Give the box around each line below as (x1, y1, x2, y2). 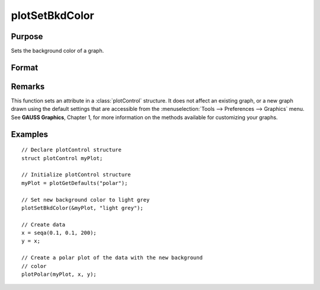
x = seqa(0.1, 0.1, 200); (21, 230, 97, 237)
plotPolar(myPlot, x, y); (21, 271, 97, 278)
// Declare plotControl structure (21, 146, 121, 154)
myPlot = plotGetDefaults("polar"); (21, 180, 128, 186)
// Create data (21, 221, 66, 228)
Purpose (11, 31, 43, 42)
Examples (11, 129, 49, 139)
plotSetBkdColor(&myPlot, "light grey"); (21, 205, 143, 211)
